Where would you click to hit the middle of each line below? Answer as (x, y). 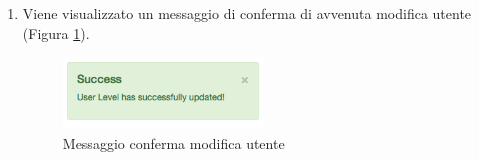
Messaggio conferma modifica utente (173, 142)
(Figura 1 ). (56, 32)
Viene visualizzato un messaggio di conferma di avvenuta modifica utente (247, 13)
